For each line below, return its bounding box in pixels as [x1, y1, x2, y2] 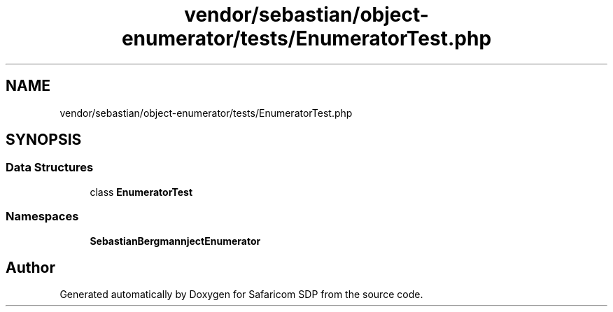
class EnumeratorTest [90, 185, 193, 198]
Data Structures [6, 160, 94, 175]
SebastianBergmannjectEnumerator [90, 234, 261, 247]
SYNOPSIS [6, 131, 82, 149]
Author [6, 258, 55, 276]
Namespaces [6, 209, 79, 224]
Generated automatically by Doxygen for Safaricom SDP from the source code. [59, 288, 423, 301]
